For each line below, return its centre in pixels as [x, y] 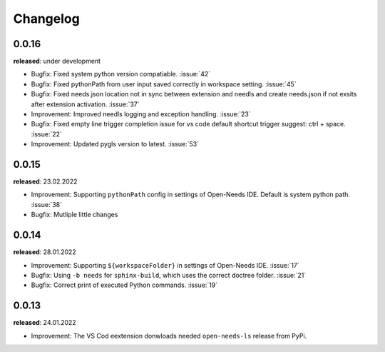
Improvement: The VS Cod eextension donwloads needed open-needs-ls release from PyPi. [169, 336]
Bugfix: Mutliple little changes [75, 215]
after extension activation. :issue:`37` [85, 104]
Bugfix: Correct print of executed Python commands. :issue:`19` [124, 285]
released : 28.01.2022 [45, 252]
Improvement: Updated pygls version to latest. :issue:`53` [115, 144]
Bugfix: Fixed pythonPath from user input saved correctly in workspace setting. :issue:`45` [164, 84]
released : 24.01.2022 [45, 323]
